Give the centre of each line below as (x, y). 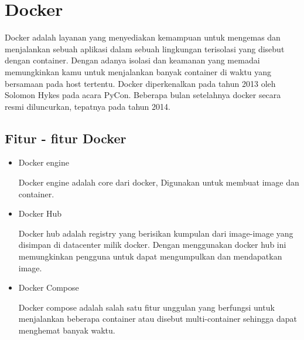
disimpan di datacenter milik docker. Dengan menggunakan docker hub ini (152, 245)
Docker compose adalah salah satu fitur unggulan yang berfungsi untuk (146, 307)
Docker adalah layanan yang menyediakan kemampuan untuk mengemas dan (143, 37)
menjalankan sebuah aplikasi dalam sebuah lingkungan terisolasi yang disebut (145, 48)
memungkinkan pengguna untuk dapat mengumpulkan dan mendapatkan (150, 256)
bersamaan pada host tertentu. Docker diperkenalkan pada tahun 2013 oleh (140, 83)
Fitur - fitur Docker (66, 138)
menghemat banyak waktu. (67, 330)
